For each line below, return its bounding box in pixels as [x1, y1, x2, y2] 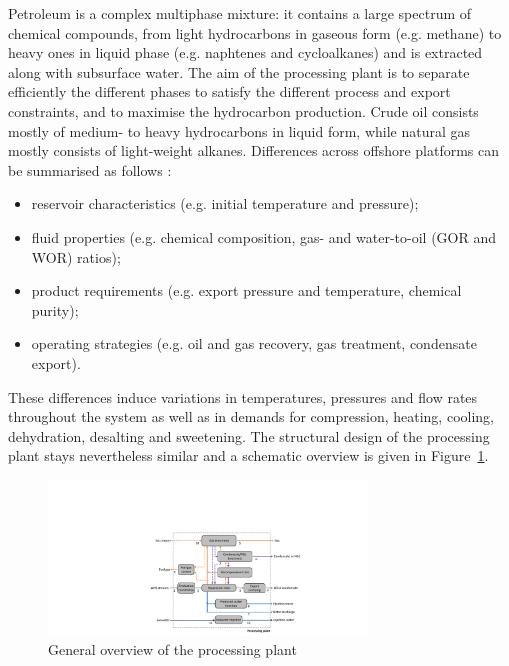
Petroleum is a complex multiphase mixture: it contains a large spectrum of [8, 3, 472, 23]
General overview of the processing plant [48, 639, 297, 660]
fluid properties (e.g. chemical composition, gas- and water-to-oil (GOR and [31, 226, 496, 247]
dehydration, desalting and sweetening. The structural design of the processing [8, 425, 490, 446]
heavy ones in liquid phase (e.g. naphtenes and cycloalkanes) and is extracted [8, 42, 483, 63]
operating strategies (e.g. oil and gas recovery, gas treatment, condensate [31, 333, 477, 354]
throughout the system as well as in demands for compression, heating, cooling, [8, 406, 494, 427]
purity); [31, 299, 79, 320]
